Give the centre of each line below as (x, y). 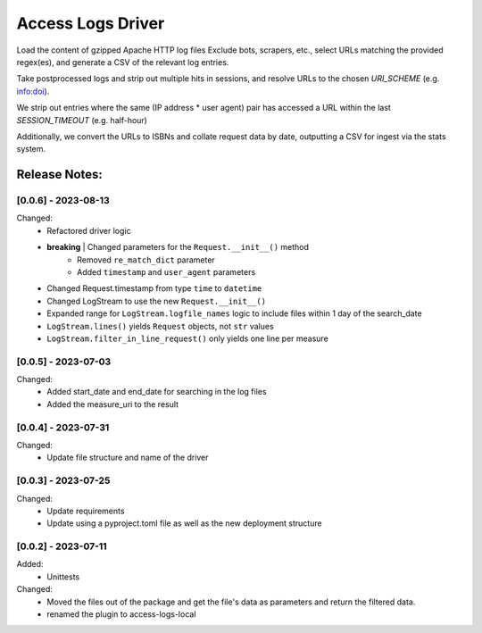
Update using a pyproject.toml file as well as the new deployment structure (184, 523)
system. (31, 149)
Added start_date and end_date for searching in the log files (157, 392)
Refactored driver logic (89, 230)
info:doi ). (33, 91)
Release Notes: (59, 175)
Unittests (63, 577)
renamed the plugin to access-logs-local (121, 614)
